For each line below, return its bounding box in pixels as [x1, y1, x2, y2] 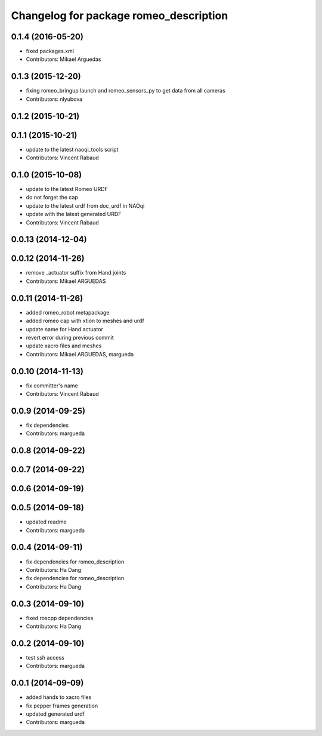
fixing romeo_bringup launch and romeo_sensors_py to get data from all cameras [26, 87, 226, 94]
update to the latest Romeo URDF [26, 185, 109, 192]
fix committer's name [26, 382, 79, 389]
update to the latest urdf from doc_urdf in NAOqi [26, 202, 145, 209]
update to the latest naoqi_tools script [26, 146, 119, 153]
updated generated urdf [26, 710, 85, 717]
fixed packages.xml [26, 48, 75, 55]
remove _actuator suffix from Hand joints [26, 269, 126, 276]
